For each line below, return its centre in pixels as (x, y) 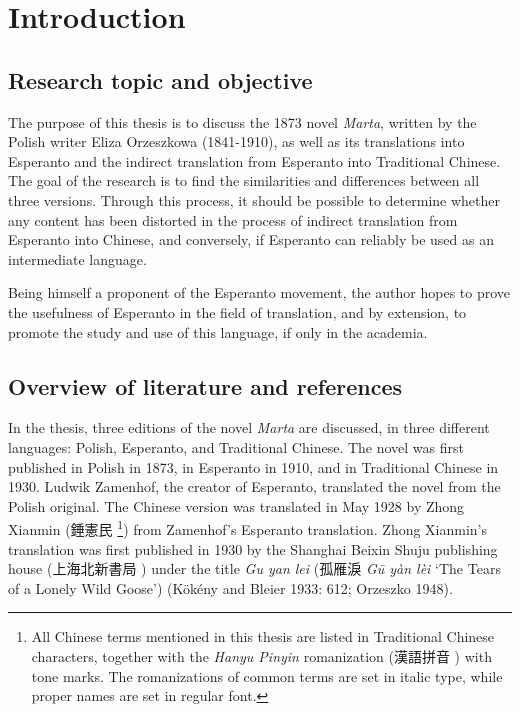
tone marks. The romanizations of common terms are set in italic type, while (267, 675)
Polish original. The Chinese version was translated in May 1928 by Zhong (236, 505)
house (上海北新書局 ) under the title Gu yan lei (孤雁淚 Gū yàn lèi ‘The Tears (254, 568)
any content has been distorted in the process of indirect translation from (233, 219)
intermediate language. (77, 258)
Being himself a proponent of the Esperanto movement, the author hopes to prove (259, 292)
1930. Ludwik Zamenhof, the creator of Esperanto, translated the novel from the (254, 486)
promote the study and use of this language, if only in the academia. (218, 331)
